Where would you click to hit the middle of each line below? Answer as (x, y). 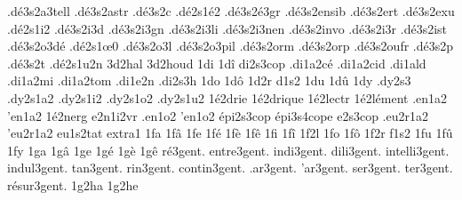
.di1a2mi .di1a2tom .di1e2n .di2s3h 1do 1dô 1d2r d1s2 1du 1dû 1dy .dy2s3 (209, 80)
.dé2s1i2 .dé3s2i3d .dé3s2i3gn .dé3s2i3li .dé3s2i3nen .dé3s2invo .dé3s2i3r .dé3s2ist (227, 28)
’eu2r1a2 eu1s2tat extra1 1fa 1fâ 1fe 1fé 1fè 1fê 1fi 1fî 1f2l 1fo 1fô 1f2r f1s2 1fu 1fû (230, 133)
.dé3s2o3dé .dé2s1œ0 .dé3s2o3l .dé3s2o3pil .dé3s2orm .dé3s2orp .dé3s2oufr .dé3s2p (231, 46)
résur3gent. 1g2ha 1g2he (73, 184)
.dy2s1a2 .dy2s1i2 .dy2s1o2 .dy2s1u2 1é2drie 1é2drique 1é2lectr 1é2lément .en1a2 (227, 97)
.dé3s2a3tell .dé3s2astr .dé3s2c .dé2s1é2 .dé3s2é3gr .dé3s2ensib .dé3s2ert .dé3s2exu (231, 11)
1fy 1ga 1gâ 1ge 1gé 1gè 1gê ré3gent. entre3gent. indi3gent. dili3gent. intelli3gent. (228, 150)
